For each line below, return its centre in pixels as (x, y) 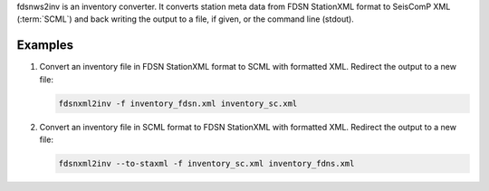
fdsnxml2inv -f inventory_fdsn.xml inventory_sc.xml (178, 103)
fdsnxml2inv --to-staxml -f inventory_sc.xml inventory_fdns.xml (206, 164)
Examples (45, 45)
